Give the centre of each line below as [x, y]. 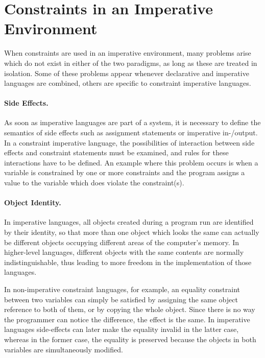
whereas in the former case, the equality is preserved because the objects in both [130, 339]
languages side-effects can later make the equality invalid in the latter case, [122, 329]
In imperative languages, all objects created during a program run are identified [129, 222]
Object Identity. [33, 202]
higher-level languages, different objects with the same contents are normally [124, 252]
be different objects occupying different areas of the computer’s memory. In [122, 242]
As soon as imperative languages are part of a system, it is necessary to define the [132, 122]
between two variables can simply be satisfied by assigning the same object [121, 299]
